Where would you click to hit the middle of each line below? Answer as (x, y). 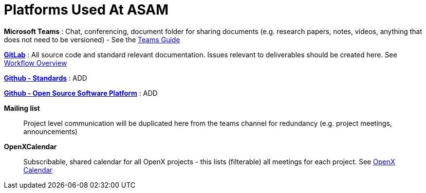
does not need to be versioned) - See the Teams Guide (92, 39)
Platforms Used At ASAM (86, 10)
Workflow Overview (36, 63)
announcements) (51, 131)
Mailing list (22, 108)
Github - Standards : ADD (46, 78)
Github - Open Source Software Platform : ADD (81, 93)
